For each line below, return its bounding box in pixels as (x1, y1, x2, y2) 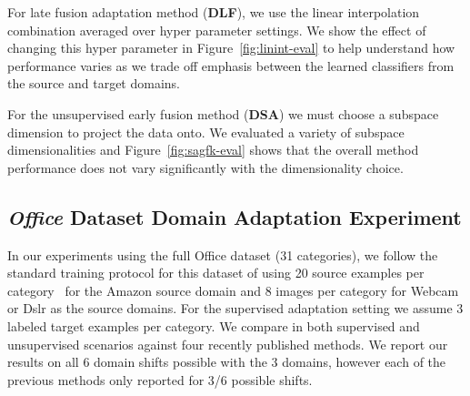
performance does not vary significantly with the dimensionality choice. (7, 157, 404, 177)
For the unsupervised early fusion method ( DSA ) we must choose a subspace (7, 104, 439, 123)
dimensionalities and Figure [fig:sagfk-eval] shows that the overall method (7, 140, 419, 159)
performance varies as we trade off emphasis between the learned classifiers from (7, 56, 455, 75)
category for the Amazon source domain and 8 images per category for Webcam (7, 280, 459, 300)
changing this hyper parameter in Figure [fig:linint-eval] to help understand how (7, 38, 455, 57)
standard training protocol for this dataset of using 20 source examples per (7, 263, 425, 282)
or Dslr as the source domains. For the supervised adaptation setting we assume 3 (7, 299, 464, 318)
